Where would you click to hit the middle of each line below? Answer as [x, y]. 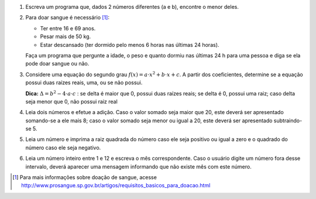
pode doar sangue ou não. [57, 64]
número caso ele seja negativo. [63, 147]
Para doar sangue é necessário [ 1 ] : [67, 18]
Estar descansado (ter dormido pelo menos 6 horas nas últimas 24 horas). [130, 44]
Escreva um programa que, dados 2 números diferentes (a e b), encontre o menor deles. [132, 7]
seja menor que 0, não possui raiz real [72, 101]
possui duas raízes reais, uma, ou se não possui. [84, 83]
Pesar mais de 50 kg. [66, 37]
